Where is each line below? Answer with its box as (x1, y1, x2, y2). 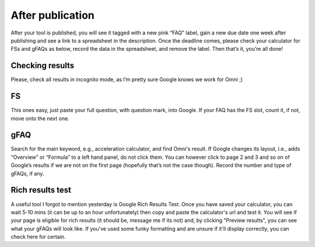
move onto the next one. (10, 114, 69, 122)
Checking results (10, 61, 75, 71)
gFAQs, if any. (10, 170, 44, 177)
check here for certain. (10, 234, 66, 241)
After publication (10, 9, 94, 22)
